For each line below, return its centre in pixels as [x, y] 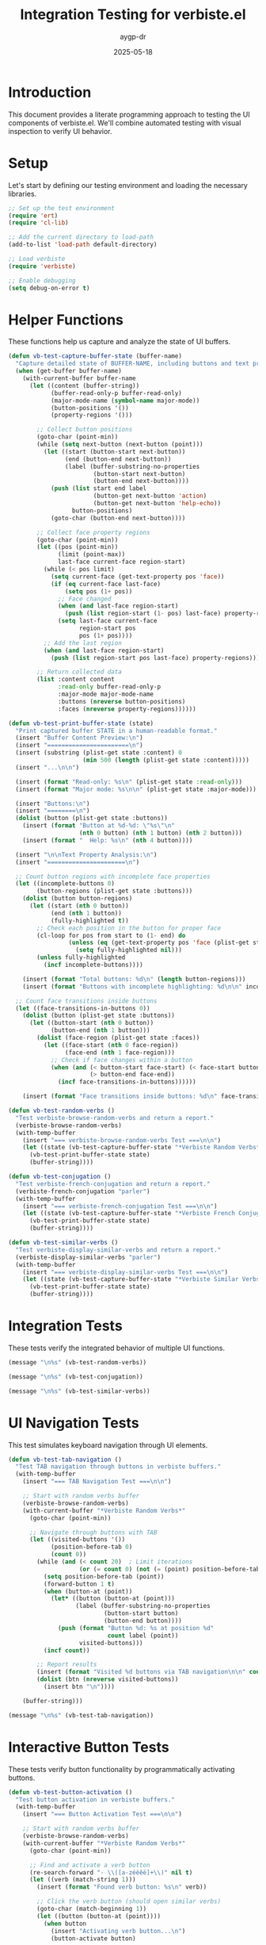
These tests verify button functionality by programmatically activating [122, 1769]
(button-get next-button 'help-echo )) [157, 504]
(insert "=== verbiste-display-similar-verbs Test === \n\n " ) [125, 1272]
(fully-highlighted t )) [89, 921]
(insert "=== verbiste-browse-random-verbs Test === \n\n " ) [122, 1140]
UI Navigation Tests [74, 1423]
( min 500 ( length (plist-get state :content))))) [166, 760]
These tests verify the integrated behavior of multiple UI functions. [117, 1348]
